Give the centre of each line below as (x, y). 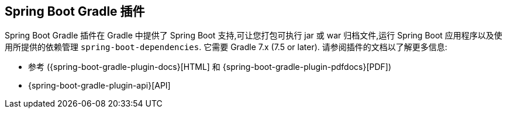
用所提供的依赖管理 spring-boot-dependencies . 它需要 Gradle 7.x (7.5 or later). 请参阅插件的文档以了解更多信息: (226, 47)
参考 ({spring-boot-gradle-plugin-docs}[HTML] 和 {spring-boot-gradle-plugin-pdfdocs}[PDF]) (210, 67)
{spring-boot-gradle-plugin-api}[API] (99, 86)
